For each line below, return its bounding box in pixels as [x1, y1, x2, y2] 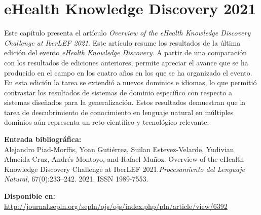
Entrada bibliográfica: [4, 134, 82, 145]
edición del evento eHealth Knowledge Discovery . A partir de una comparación [4, 47, 247, 58]
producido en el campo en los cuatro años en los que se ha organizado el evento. [4, 67, 252, 78]
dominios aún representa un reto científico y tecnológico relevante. [4, 117, 209, 127]
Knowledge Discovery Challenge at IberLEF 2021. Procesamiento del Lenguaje [4, 163, 245, 174]
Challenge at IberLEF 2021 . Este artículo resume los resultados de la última [4, 37, 241, 48]
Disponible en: [4, 191, 55, 201]
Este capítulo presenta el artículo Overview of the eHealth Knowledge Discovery [4, 27, 251, 38]
